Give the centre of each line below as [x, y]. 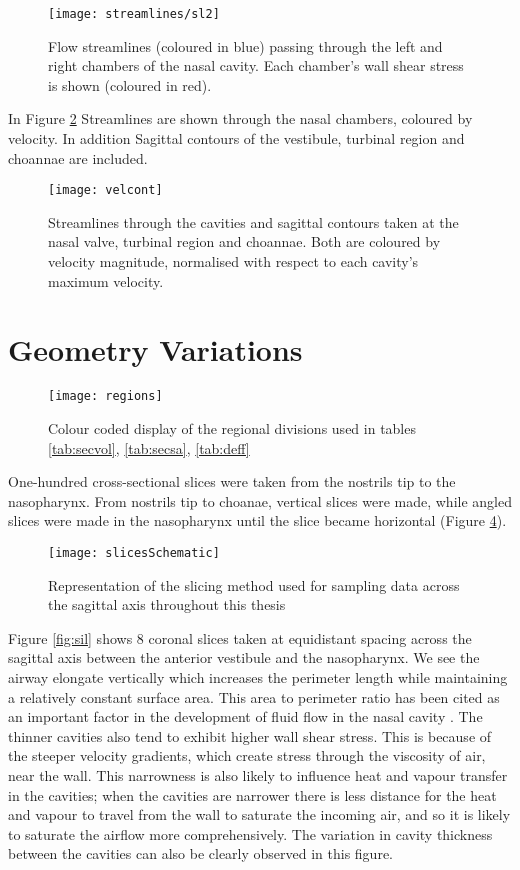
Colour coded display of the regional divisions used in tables [232, 428]
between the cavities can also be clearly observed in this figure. [200, 853]
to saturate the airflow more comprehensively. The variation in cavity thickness [250, 833]
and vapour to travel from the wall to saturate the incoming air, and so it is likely [259, 814]
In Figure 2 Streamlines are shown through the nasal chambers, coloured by [240, 118]
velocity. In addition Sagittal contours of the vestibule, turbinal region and [236, 138]
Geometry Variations [155, 349]
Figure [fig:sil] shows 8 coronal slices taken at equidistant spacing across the [240, 637]
